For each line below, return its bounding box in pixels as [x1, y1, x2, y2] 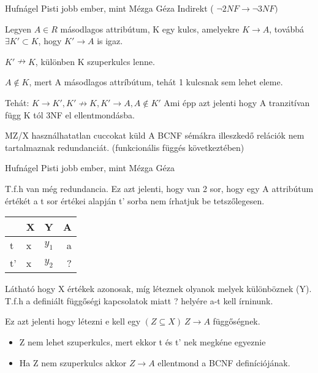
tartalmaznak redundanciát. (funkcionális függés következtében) [5, 140, 244, 153]
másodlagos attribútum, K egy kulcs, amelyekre [60, 22, 240, 35]
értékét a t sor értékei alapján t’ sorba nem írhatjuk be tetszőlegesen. [5, 194, 265, 207]
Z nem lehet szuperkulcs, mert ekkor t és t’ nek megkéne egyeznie [19, 335, 266, 348]
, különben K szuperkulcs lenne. [35, 55, 155, 67]
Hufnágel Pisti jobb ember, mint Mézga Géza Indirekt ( [5, 2, 214, 14]
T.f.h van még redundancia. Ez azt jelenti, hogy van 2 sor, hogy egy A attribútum [5, 182, 314, 194]
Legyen [5, 22, 31, 35]
